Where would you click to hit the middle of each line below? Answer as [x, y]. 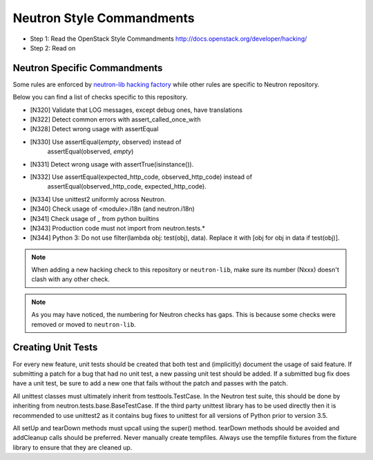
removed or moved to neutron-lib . [84, 324]
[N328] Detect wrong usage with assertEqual [94, 129]
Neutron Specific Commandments [88, 68]
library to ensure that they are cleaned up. [73, 447]
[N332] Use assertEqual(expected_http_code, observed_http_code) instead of [141, 177]
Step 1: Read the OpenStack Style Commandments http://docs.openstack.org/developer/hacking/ [169, 39]
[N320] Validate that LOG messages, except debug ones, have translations [136, 110]
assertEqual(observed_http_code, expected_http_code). [127, 186]
